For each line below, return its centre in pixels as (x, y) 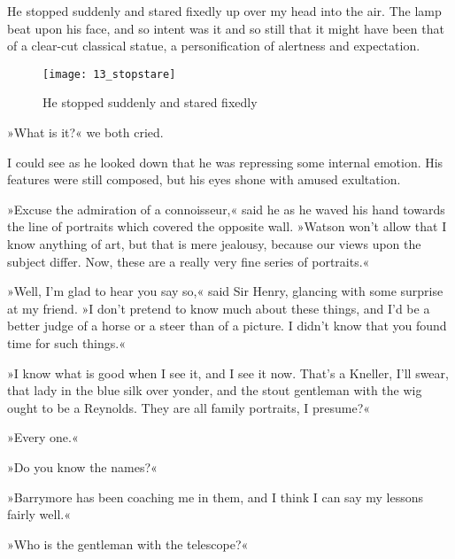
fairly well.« (39, 514)
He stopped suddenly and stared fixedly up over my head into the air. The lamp (224, 11)
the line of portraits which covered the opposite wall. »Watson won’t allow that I (227, 226)
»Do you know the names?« (82, 466)
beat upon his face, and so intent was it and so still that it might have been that (226, 28)
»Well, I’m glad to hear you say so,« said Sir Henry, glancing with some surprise (225, 291)
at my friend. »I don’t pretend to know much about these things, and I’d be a (219, 308)
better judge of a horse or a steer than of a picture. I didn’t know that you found (227, 326)
